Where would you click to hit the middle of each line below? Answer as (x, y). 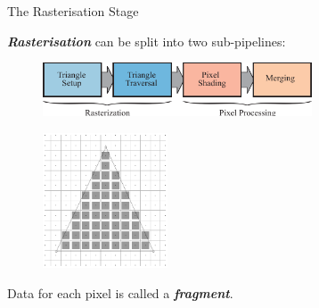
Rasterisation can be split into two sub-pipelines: (147, 41)
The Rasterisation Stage (73, 11)
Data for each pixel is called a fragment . (120, 292)
